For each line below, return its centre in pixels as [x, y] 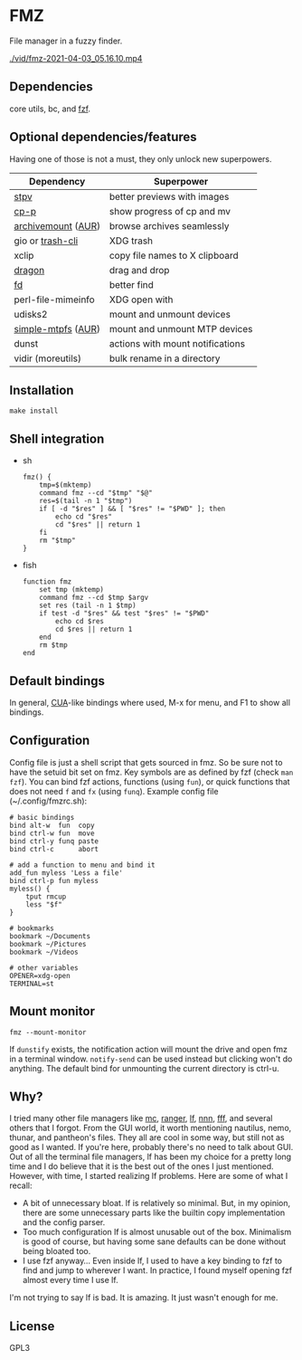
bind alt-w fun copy [52, 825]
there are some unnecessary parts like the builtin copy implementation [154, 1213]
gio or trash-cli [46, 241]
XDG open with [141, 300]
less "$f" [44, 904]
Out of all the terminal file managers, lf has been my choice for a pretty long [151, 1157]
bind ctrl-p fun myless [54, 880]
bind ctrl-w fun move [52, 833]
